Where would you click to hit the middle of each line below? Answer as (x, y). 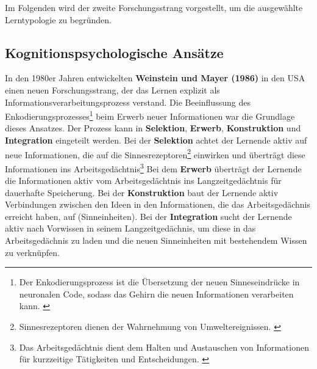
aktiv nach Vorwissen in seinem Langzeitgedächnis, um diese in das (130, 228)
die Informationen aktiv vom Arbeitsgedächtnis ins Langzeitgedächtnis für (143, 181)
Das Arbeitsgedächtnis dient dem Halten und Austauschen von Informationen (164, 347)
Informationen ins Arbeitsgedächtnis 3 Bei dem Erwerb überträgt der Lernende (153, 167)
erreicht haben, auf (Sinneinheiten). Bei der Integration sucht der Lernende (148, 216)
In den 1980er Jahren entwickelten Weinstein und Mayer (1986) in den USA (155, 78)
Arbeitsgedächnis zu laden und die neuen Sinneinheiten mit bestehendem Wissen (156, 240)
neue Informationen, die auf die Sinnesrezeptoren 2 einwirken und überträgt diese (155, 153)
